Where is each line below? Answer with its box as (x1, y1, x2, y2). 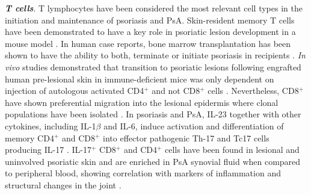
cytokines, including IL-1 (5, 119, 96, 132)
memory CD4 (5, 131, 54, 144)
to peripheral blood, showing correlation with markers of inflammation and (5, 167, 281, 179)
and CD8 (61, 131, 95, 144)
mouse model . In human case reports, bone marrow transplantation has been (5, 37, 291, 49)
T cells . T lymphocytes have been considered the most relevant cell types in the (5, 2, 303, 14)
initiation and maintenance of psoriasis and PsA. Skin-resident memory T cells (5, 13, 295, 26)
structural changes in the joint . (5, 178, 122, 191)
